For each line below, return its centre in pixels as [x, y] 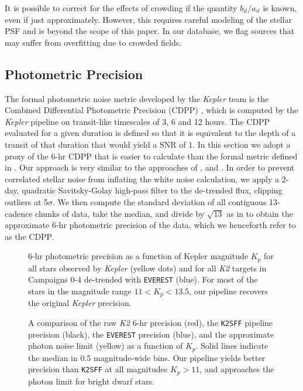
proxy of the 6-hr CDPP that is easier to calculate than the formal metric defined [151, 156]
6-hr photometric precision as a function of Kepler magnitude [138, 256]
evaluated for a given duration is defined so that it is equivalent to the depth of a [150, 133]
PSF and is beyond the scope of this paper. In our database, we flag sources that [150, 31]
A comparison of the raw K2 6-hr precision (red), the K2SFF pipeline [151, 323]
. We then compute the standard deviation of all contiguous [160, 201]
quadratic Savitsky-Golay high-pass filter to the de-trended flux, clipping [152, 190]
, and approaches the [237, 369]
